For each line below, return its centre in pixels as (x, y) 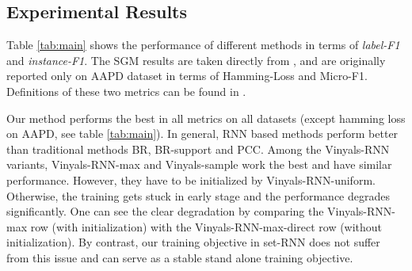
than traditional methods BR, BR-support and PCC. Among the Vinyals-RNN (198, 149)
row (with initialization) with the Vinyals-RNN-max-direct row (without (206, 226)
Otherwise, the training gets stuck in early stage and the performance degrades (198, 195)
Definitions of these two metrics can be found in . (126, 91)
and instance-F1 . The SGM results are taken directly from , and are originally (196, 60)
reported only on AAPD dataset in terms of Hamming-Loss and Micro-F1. (187, 76)
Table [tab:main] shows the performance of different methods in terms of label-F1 (203, 45)
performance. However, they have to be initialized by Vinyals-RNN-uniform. (191, 179)
